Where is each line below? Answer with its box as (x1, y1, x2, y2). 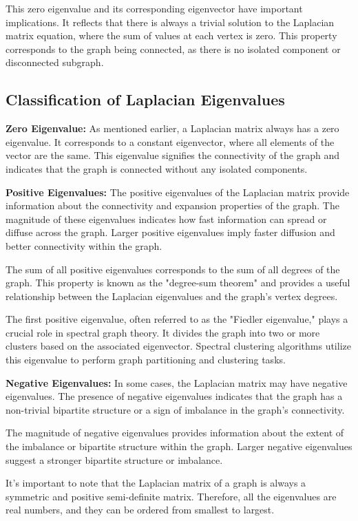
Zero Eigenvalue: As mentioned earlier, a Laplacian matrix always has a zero (6, 121, 339, 136)
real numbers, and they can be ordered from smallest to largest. (6, 502, 275, 517)
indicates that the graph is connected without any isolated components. (6, 161, 308, 176)
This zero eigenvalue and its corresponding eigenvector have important (6, 1, 303, 15)
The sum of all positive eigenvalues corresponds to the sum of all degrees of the (6, 262, 340, 276)
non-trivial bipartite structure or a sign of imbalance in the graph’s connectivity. (6, 402, 345, 416)
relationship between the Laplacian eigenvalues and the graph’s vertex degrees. (6, 288, 338, 303)
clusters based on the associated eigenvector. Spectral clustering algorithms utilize (6, 339, 351, 353)
